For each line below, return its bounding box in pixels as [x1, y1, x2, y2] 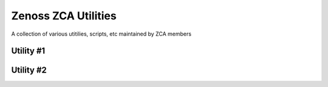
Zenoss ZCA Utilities [11, 9, 117, 22]
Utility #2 [11, 65, 47, 76]
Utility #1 [11, 46, 46, 56]
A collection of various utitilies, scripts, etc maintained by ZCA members [11, 30, 191, 37]
